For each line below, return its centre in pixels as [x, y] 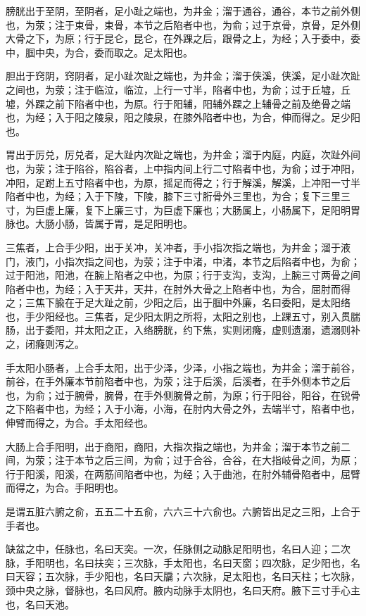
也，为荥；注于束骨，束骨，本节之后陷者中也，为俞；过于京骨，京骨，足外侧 [183, 24]
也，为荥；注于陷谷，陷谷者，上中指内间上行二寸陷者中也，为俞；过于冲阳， [183, 168]
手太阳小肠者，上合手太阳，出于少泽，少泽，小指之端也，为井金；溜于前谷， [183, 367]
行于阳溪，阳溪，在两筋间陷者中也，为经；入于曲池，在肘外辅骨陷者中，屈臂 [183, 473]
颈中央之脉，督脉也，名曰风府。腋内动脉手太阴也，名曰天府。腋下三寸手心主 [183, 590]
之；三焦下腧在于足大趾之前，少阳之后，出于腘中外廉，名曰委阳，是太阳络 [178, 302]
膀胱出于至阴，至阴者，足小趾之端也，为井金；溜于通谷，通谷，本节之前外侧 [183, 11]
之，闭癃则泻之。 [45, 344]
